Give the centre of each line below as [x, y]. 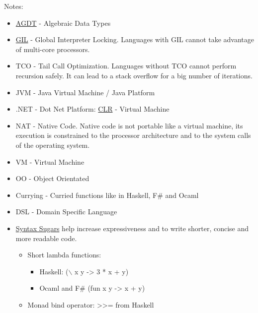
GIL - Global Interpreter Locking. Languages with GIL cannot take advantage [135, 39]
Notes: [14, 6]
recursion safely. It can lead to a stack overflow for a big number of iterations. [134, 75]
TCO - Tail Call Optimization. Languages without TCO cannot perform [126, 66]
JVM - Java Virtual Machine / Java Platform [85, 92]
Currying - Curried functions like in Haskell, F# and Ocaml [107, 195]
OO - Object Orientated [52, 178]
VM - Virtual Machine [50, 161]
